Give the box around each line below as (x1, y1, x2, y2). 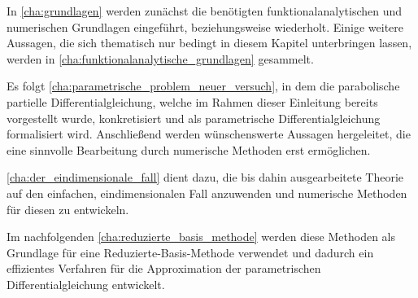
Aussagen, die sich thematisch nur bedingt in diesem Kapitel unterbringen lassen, (7, 34, 412, 51)
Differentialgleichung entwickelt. (7, 275, 165, 292)
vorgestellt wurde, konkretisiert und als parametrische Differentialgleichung (7, 109, 381, 126)
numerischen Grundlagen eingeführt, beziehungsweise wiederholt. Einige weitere (7, 18, 404, 35)
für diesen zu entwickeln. (7, 200, 129, 217)
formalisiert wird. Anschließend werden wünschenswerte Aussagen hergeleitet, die (7, 125, 411, 142)
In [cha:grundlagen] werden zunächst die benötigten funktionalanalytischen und (7, 2, 403, 19)
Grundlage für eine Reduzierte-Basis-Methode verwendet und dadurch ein (7, 243, 374, 261)
